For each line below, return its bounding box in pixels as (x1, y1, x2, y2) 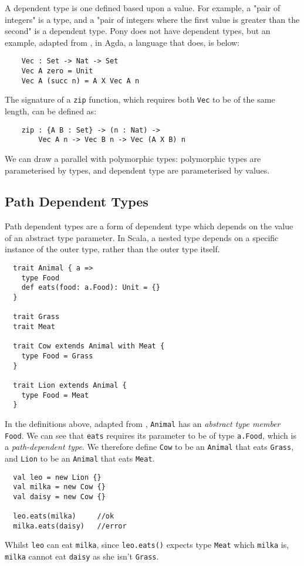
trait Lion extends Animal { (13, 381, 127, 389)
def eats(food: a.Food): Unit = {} (21, 283, 160, 292)
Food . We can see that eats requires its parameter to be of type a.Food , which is (5, 429, 296, 441)
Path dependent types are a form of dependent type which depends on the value (5, 220, 293, 232)
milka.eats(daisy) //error (13, 521, 127, 530)
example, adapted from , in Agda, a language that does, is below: (5, 36, 239, 48)
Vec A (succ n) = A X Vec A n (21, 76, 140, 85)
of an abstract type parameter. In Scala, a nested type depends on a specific (5, 231, 279, 243)
